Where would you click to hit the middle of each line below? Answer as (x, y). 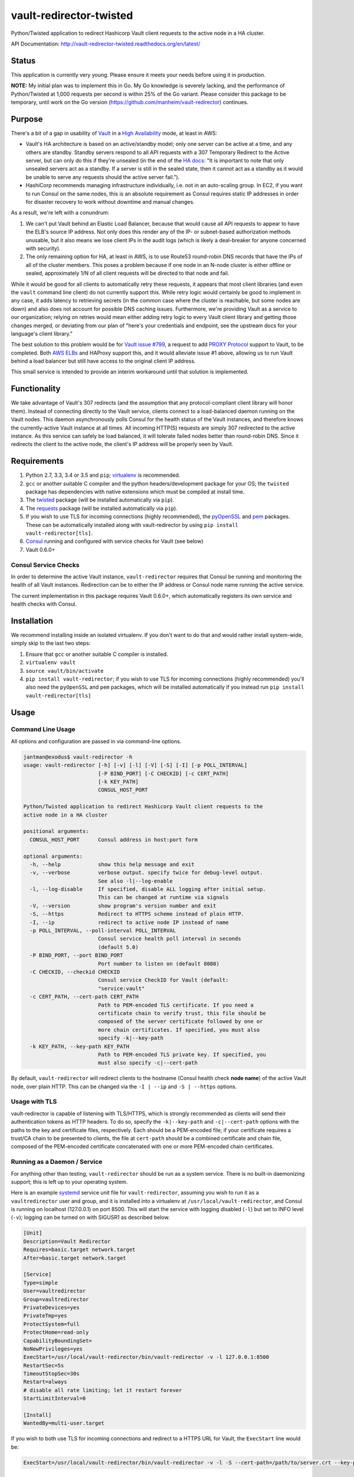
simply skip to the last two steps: (51, 643)
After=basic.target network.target (75, 1258)
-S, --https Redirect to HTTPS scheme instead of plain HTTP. (137, 914)
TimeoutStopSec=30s (51, 1374)
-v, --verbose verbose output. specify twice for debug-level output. (146, 873)
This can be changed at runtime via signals (163, 897)
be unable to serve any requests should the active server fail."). (103, 177)
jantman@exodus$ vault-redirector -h (78, 757)
